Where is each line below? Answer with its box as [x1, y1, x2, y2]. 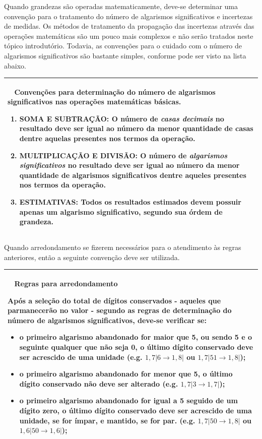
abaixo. [4, 60, 26, 71]
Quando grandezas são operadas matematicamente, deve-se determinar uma [4, 1, 238, 11]
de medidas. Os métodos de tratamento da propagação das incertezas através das [4, 21, 254, 31]
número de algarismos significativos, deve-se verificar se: [8, 315, 207, 325]
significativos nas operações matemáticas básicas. [8, 96, 181, 107]
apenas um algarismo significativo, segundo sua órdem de [19, 206, 223, 217]
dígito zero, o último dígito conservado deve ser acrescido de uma [19, 405, 252, 415]
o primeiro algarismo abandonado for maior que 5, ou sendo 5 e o [19, 332, 252, 342]
